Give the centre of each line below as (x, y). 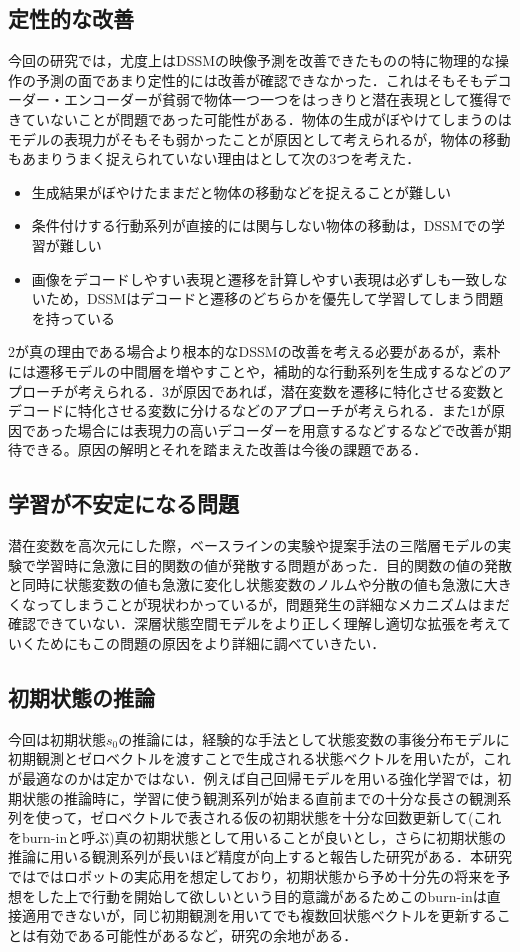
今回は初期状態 (57, 738)
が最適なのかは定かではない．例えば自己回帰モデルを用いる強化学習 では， (253, 778)
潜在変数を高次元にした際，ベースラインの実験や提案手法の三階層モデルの (253, 545)
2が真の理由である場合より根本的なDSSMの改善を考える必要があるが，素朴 (254, 351)
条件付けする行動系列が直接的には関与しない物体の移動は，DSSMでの (261, 225)
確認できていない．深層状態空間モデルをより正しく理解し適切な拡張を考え (253, 623)
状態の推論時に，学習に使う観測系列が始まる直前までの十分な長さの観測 (259, 797)
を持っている (73, 317)
